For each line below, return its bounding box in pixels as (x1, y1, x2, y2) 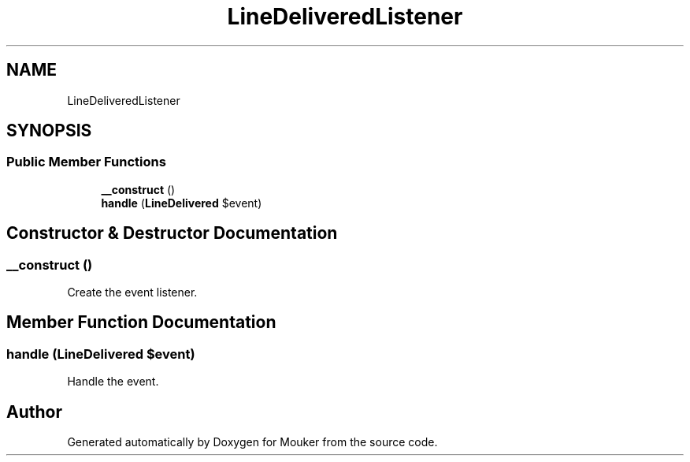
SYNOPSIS (6, 121, 92, 141)
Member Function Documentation (6, 312, 276, 333)
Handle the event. (67, 374, 159, 389)
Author (6, 401, 62, 422)
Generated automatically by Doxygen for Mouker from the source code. (67, 435, 438, 449)
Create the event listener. (67, 285, 198, 300)
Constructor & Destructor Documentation (6, 223, 338, 244)
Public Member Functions (6, 154, 166, 170)
